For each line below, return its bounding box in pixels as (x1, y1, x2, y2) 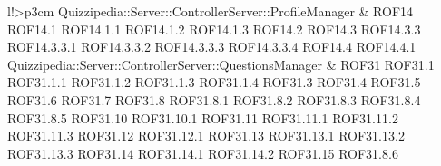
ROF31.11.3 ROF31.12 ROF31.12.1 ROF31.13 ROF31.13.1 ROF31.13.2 (7, 126, 405, 145)
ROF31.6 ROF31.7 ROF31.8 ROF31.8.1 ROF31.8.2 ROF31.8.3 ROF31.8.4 (7, 90, 421, 109)
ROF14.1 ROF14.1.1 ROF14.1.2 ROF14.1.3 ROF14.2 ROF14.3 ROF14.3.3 (7, 19, 421, 38)
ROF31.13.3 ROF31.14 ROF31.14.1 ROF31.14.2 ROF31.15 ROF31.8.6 (7, 143, 398, 162)
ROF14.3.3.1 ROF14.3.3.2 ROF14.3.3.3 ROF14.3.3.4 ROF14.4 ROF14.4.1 (7, 37, 416, 56)
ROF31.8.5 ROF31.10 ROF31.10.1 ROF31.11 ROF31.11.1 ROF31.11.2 (7, 108, 398, 127)
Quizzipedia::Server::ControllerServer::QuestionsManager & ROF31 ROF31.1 (7, 54, 435, 73)
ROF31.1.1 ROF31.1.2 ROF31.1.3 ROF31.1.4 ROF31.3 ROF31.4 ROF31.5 (7, 73, 421, 92)
